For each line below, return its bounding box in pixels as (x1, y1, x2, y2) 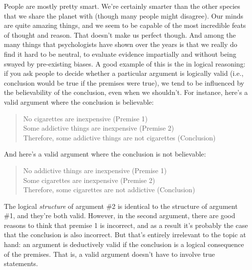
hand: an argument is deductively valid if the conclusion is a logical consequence (4, 239, 244, 249)
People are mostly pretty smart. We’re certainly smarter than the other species (4, 1, 240, 11)
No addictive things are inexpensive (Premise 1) (23, 165, 167, 175)
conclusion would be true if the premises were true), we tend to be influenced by (4, 77, 244, 88)
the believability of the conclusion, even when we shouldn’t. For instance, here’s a (4, 87, 248, 97)
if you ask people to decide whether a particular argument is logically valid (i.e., (4, 68, 244, 78)
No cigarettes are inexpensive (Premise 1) (23, 113, 148, 123)
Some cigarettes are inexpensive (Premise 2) (23, 175, 155, 185)
